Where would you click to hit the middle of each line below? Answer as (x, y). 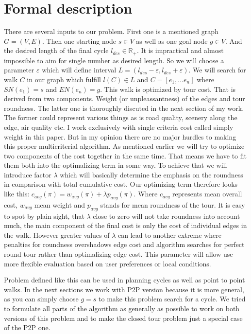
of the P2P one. (27, 327)
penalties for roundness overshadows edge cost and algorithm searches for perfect (124, 244)
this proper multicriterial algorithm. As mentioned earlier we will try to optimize (124, 146)
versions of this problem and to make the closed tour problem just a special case (123, 318)
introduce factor (28, 174)
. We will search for (217, 70)
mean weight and (60, 204)
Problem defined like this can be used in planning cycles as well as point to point (125, 280)
